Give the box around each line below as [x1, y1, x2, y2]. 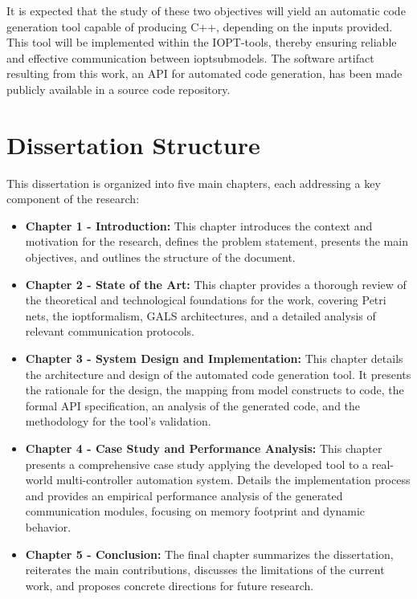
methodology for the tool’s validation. [25, 413, 211, 430]
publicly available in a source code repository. [6, 80, 231, 97]
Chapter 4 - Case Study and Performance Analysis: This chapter [25, 440, 382, 456]
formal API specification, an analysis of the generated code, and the [25, 397, 361, 414]
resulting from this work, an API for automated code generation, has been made [6, 65, 403, 82]
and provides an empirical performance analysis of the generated [25, 487, 343, 503]
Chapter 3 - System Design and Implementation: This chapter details [25, 350, 403, 367]
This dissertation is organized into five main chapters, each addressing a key [6, 174, 381, 191]
